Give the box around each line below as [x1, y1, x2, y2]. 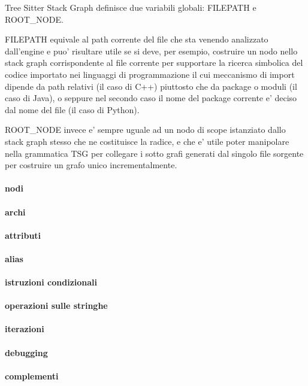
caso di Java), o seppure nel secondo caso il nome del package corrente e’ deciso [5, 92, 297, 104]
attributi [5, 229, 41, 241]
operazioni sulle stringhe [5, 299, 108, 312]
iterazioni [5, 323, 44, 335]
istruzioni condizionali [5, 276, 98, 288]
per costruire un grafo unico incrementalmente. [5, 159, 177, 171]
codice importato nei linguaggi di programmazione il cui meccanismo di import [5, 68, 295, 80]
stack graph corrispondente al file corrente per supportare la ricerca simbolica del [5, 56, 303, 69]
